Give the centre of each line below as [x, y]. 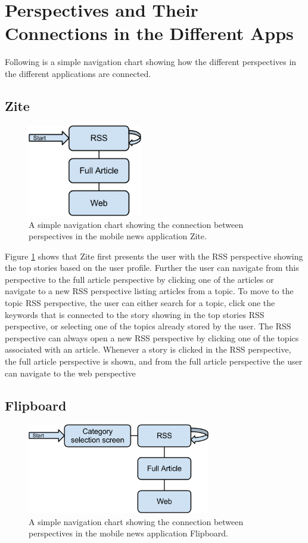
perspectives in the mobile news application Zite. [118, 236]
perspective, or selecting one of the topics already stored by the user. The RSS [148, 326]
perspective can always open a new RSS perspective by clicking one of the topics [152, 337]
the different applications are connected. [78, 73]
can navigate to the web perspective [70, 373]
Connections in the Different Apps [149, 33]
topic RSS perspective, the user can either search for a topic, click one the [140, 303]
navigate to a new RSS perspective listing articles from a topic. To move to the [149, 291]
